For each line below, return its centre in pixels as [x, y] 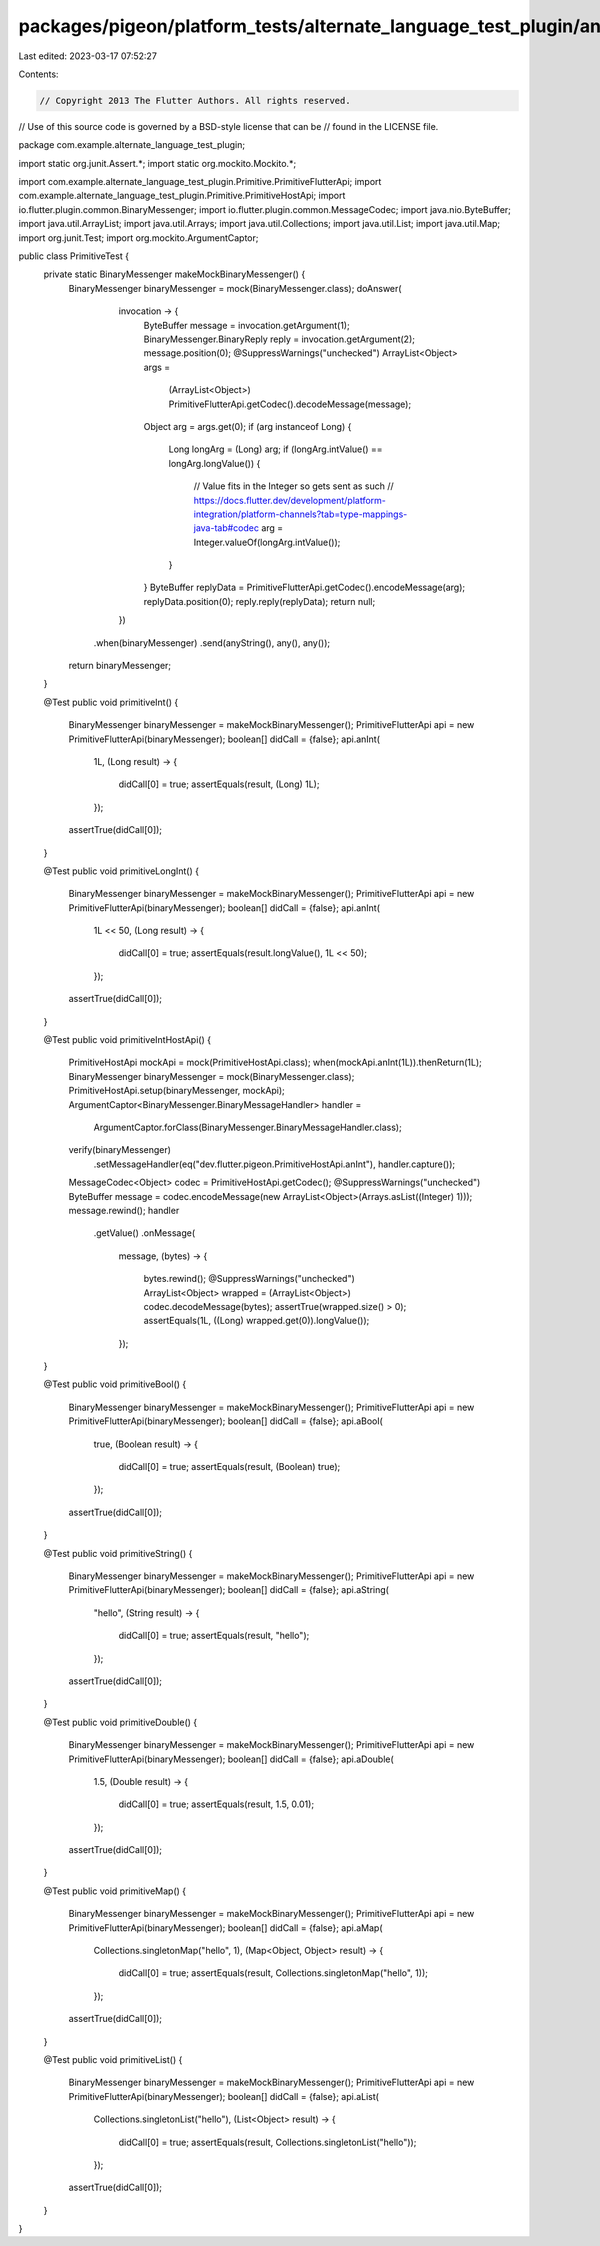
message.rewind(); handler [124, 1210]
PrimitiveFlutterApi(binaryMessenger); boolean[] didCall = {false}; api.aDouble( [231, 1759]
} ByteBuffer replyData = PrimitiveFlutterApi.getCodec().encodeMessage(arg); [304, 587]
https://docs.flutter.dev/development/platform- [290, 500]
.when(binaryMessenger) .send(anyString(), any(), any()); [211, 642]
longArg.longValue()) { [214, 463]
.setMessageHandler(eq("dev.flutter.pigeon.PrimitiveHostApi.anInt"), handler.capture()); [274, 1164]
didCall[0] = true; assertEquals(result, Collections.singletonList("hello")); [267, 2142]
